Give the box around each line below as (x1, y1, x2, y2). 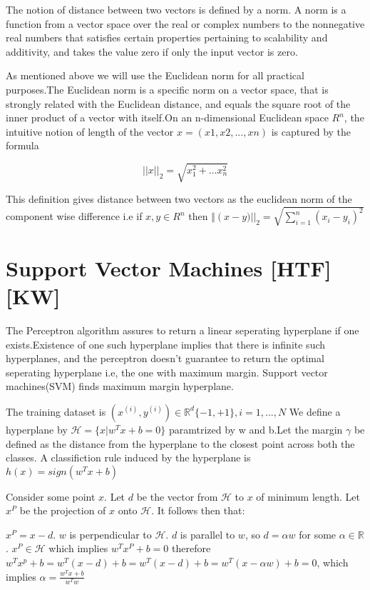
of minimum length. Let (256, 489, 360, 504)
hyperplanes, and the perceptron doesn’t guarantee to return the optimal (6, 351, 324, 366)
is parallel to (180, 526, 235, 541)
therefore (172, 541, 211, 556)
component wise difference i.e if (6, 209, 143, 224)
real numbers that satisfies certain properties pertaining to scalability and (6, 30, 328, 45)
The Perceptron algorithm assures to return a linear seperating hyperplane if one (6, 322, 359, 337)
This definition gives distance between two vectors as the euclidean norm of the (6, 191, 352, 206)
